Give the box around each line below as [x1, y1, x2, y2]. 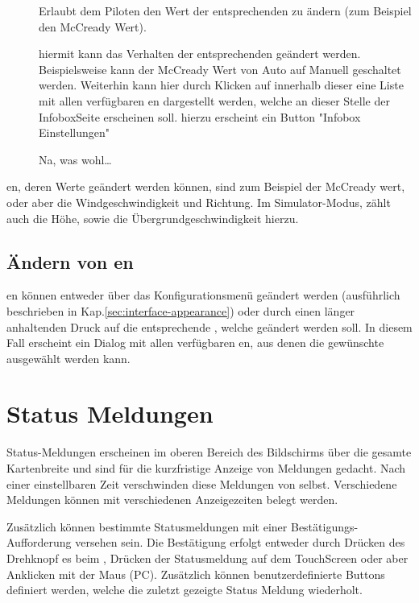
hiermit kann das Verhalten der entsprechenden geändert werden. [39, 45, 361, 62]
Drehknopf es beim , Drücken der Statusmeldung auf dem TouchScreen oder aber [6, 549, 409, 566]
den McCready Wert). [39, 18, 147, 35]
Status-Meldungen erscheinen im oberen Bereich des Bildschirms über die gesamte [6, 444, 412, 461]
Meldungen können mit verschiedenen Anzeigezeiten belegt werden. [6, 491, 338, 508]
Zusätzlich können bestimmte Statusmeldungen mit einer [6, 518, 288, 535]
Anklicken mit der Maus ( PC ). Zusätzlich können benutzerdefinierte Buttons [6, 565, 385, 582]
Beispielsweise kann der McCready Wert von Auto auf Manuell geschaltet [39, 60, 401, 77]
